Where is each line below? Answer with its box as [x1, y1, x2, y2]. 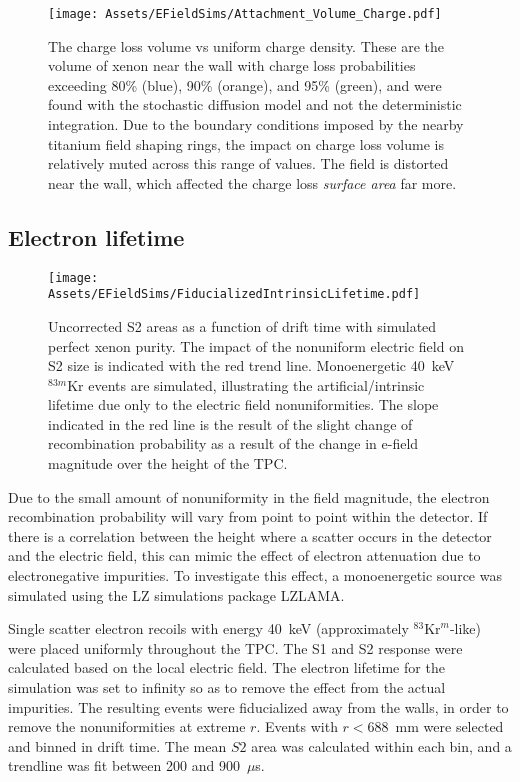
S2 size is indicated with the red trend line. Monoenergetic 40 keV [48, 355, 455, 376]
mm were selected [395, 716, 504, 737]
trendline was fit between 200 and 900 [8, 755, 240, 776]
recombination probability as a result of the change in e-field [48, 433, 419, 454]
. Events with [256, 716, 338, 737]
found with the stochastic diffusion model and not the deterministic [48, 94, 462, 115]
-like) [449, 618, 482, 639]
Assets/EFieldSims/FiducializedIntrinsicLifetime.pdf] [48, 287, 421, 302]
